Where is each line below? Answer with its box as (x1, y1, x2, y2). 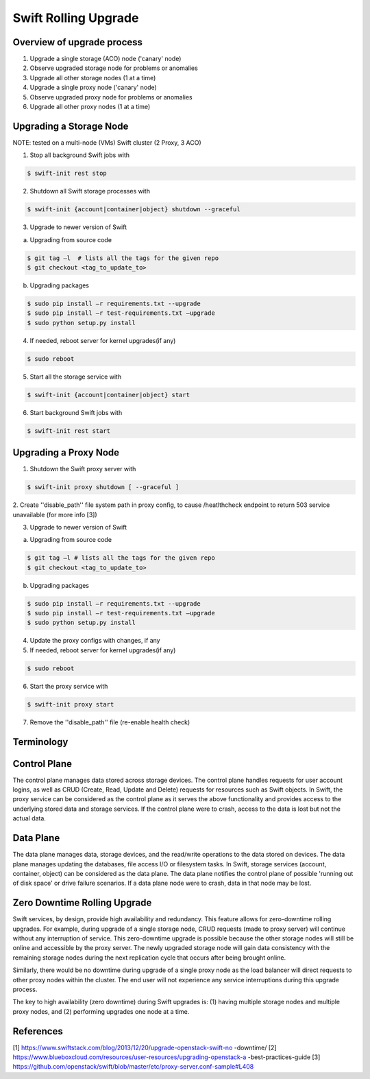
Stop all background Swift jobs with (29, 151, 130, 159)
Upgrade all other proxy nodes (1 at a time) (29, 103, 151, 111)
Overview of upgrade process (12, 36, 143, 48)
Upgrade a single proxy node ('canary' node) (29, 83, 157, 92)
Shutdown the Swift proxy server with (29, 465, 136, 473)
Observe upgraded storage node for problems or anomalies (29, 64, 198, 72)
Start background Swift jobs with (29, 408, 123, 416)
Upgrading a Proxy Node (12, 447, 120, 459)
